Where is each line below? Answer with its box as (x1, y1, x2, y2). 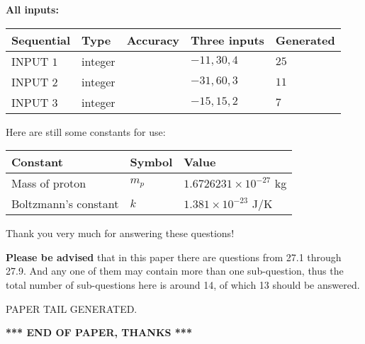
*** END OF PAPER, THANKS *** (6, 325, 192, 340)
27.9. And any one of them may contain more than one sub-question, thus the (6, 263, 344, 278)
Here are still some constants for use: (6, 124, 166, 139)
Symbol (130, 154, 173, 171)
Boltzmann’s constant (11, 195, 119, 212)
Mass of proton (11, 175, 86, 192)
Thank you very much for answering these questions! (6, 226, 235, 241)
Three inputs (191, 31, 264, 48)
